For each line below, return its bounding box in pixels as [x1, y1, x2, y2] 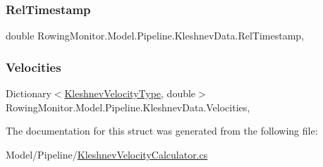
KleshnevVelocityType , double [64, 86, 196, 101]
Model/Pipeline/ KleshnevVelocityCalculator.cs [6, 147, 208, 161]
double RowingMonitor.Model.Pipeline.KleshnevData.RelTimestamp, [6, 28, 304, 43]
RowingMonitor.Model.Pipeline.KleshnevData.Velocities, [6, 99, 250, 114]
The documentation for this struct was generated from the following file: [6, 123, 318, 138]
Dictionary [6, 86, 51, 101]
